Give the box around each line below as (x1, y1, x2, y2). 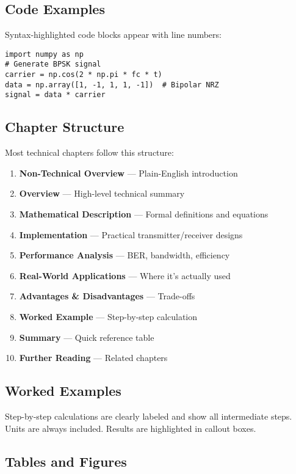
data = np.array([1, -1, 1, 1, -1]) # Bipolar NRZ (5, 80, 219, 89)
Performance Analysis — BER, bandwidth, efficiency (19, 249, 230, 261)
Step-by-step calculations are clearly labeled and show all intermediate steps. (5, 410, 292, 423)
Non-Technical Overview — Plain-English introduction (19, 166, 238, 179)
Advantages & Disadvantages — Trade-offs (19, 290, 195, 302)
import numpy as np (5, 49, 84, 59)
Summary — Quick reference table (19, 330, 154, 343)
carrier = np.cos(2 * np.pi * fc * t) (5, 70, 162, 79)
